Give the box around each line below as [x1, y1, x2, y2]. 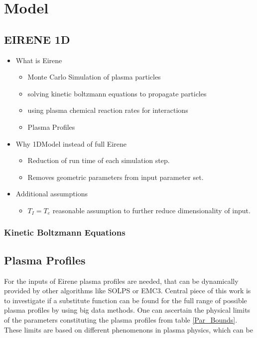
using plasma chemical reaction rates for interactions [27, 105, 188, 115]
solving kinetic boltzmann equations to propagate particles [27, 88, 207, 98]
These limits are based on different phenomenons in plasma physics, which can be [4, 324, 253, 335]
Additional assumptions [15, 188, 88, 199]
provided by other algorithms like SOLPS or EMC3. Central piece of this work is [4, 285, 251, 296]
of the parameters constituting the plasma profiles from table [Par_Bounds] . [4, 314, 238, 325]
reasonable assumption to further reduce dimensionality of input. [52, 205, 251, 215]
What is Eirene [15, 55, 62, 65]
